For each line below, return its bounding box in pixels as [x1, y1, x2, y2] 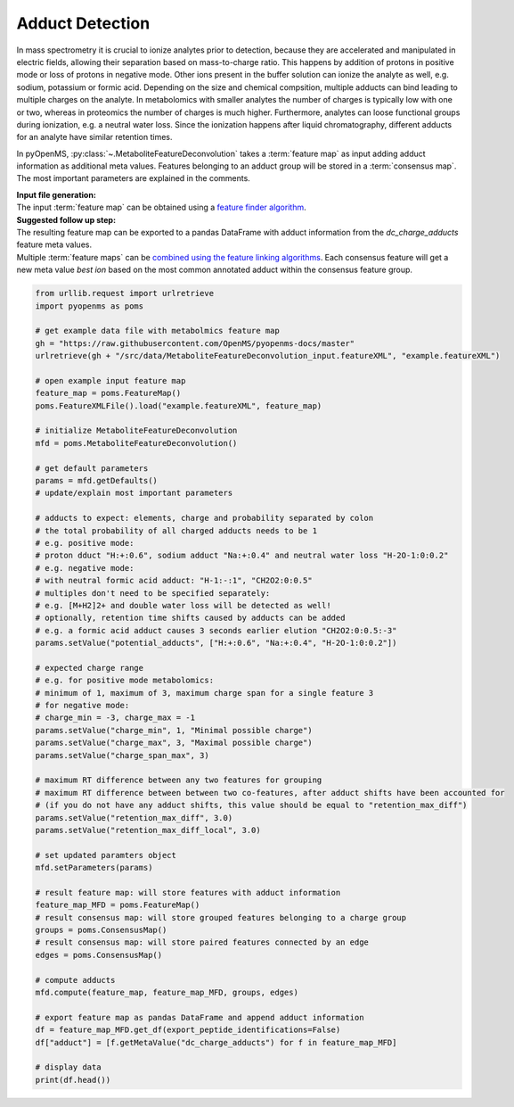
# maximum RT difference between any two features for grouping [35, 775, 322, 785]
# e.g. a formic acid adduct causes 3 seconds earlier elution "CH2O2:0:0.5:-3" [35, 625, 397, 635]
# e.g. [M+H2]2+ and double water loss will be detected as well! [35, 600, 331, 610]
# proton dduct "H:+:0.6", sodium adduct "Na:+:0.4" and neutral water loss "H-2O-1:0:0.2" [35, 550, 449, 561]
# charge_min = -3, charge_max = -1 [35, 713, 196, 723]
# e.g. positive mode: [35, 538, 135, 548]
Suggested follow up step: [16, 214, 116, 225]
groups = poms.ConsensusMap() [35, 925, 167, 936]
